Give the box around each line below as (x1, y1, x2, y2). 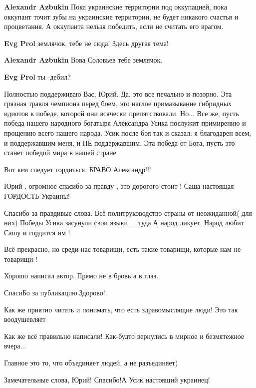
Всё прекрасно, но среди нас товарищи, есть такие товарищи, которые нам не (4, 244, 241, 254)
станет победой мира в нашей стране (4, 147, 116, 158)
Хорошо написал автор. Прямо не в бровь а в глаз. (4, 270, 158, 281)
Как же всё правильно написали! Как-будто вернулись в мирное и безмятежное (4, 330, 245, 341)
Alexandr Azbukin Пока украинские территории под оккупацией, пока (4, 2, 227, 12)
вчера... (4, 340, 26, 351)
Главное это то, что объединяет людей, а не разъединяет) (4, 357, 178, 368)
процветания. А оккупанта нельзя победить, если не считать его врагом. (4, 21, 224, 32)
